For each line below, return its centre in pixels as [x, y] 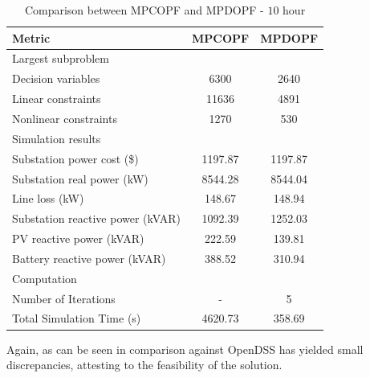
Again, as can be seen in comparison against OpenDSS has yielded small [185, 349]
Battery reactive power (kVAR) [89, 258]
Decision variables [56, 78]
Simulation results [57, 138]
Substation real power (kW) [80, 178]
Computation [45, 278]
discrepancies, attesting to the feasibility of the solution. [144, 365]
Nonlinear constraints [65, 118]
